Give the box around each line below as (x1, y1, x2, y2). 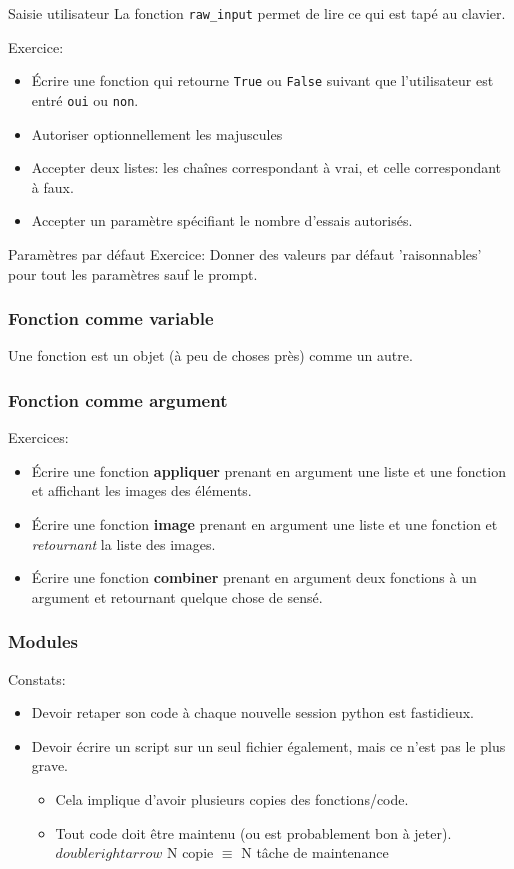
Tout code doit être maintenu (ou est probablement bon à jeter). (55, 822, 452, 843)
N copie (166, 842, 214, 863)
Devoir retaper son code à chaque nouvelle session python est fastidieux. (31, 702, 474, 723)
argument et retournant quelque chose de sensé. (31, 586, 323, 607)
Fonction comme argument (8, 387, 228, 412)
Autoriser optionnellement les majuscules (31, 123, 283, 144)
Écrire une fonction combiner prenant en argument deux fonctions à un (31, 567, 477, 588)
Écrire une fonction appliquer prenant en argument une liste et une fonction (31, 460, 506, 481)
